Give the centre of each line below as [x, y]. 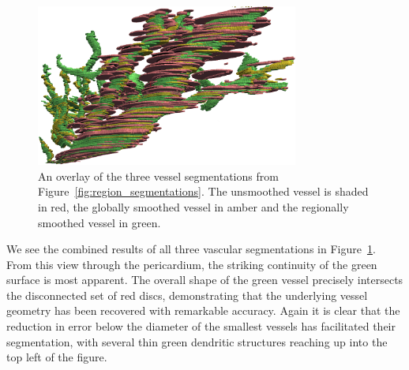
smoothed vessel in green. [99, 222]
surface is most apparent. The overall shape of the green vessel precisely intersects [205, 280]
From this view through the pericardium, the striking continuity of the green [192, 264]
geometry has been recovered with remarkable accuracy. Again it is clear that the [203, 310]
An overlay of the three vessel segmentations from [158, 176]
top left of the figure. [57, 357]
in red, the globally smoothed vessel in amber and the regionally [193, 206]
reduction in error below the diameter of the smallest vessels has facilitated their [201, 326]
